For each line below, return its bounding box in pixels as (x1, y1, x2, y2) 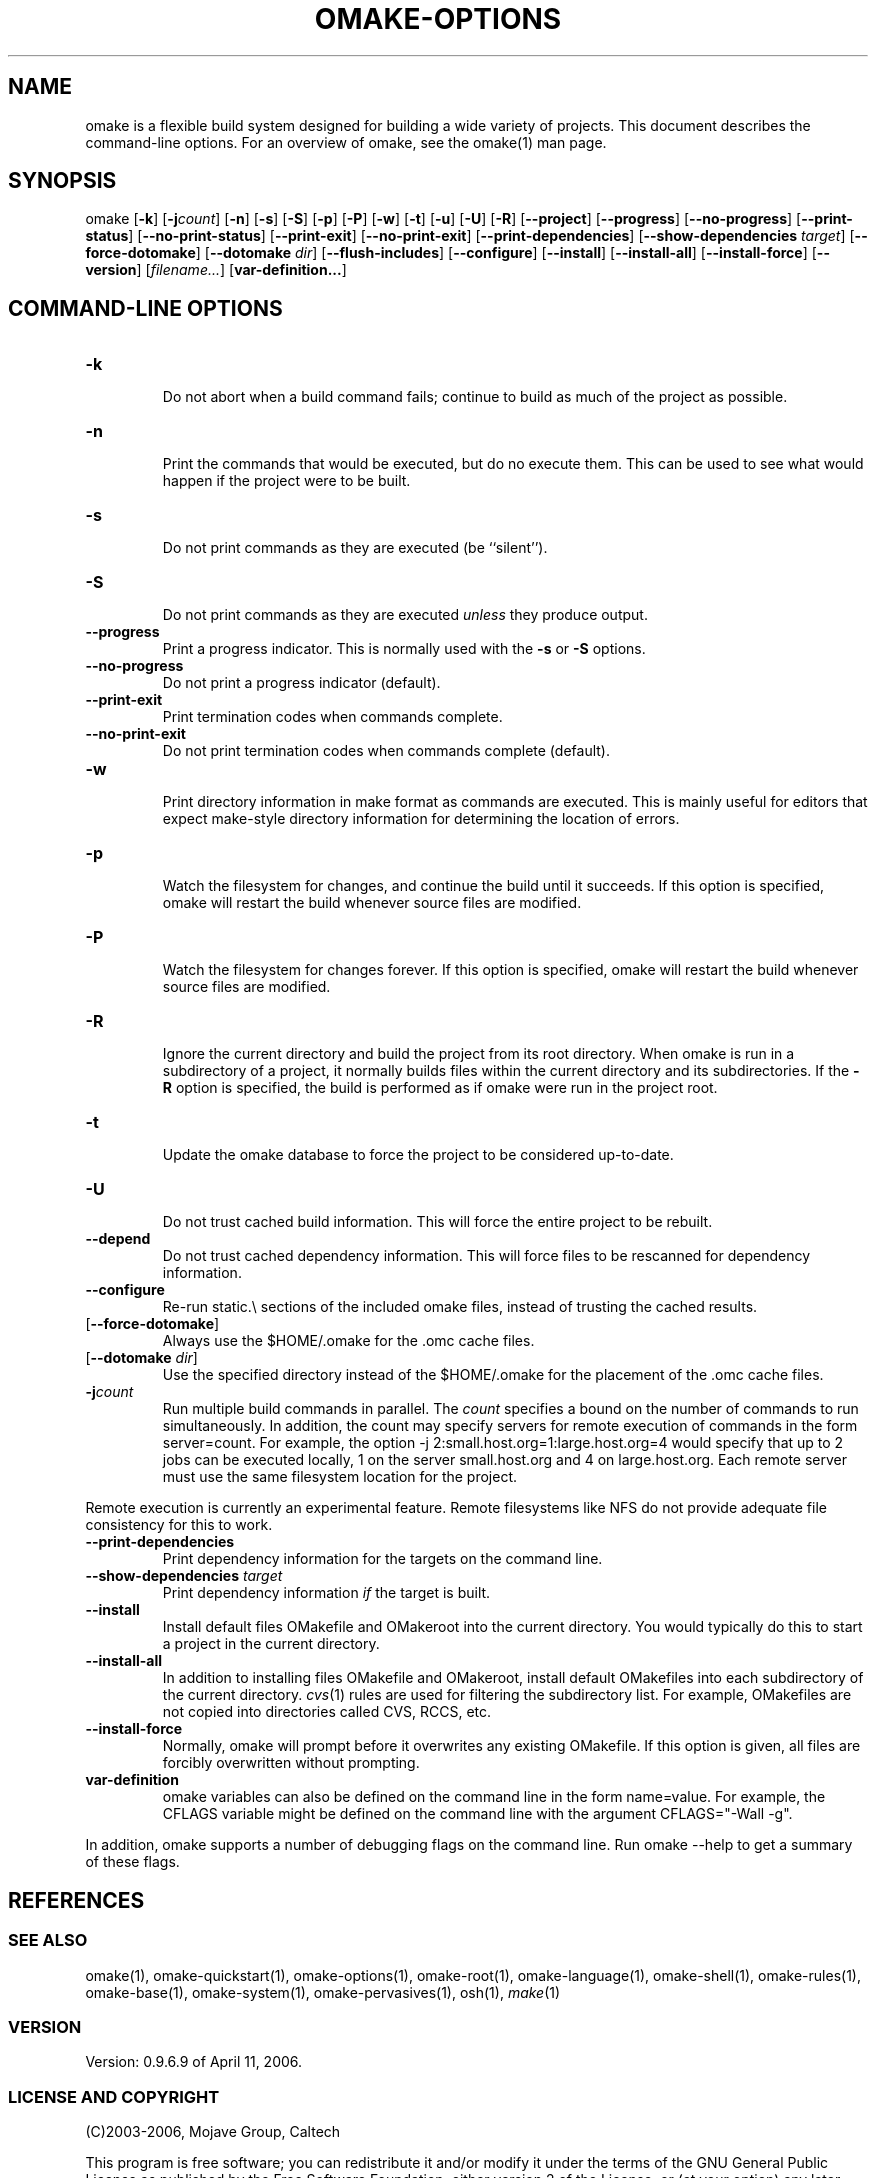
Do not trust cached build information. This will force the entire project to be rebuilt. (162, 1213, 713, 1231)
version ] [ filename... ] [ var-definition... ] (85, 261, 347, 279)
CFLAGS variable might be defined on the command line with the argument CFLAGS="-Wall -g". (162, 1805, 793, 1823)
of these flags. (85, 1853, 180, 1871)
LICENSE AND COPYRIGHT (8, 2086, 220, 2107)
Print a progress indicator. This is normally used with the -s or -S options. (162, 640, 646, 658)
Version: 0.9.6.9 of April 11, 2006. (85, 2053, 303, 2071)
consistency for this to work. (85, 1516, 273, 1534)
